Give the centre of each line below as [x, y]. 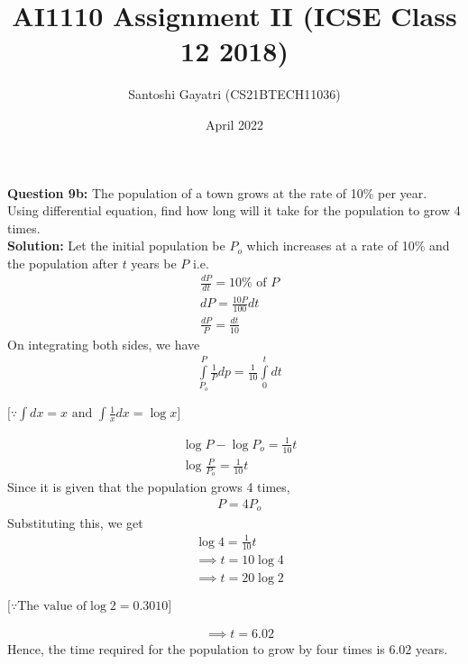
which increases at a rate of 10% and [348, 246]
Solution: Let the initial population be [116, 246]
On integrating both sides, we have [104, 344]
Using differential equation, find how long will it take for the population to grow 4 [234, 210]
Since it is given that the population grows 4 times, [149, 487]
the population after [63, 263]
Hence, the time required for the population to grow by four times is [196, 648]
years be [154, 263]
